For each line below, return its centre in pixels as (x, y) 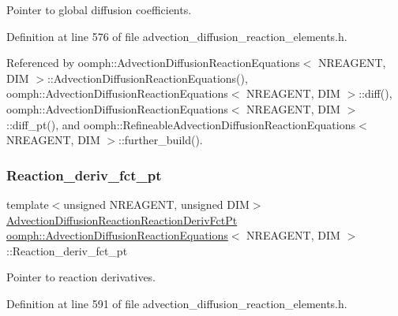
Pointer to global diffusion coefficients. (99, 9)
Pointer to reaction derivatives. (81, 277)
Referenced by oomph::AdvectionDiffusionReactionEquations (153, 63)
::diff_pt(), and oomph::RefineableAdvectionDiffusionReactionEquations (181, 124)
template (28, 204)
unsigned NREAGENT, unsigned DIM (156, 204)
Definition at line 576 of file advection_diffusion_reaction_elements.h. (177, 36)
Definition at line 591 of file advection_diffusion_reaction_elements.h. (177, 303)
